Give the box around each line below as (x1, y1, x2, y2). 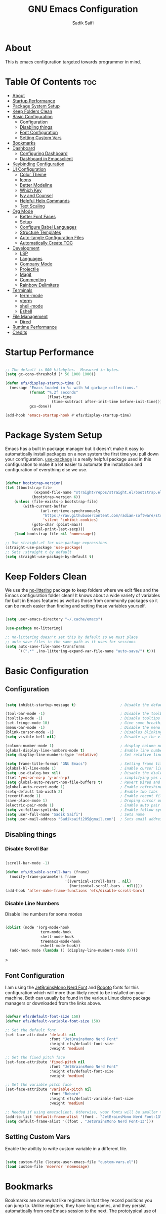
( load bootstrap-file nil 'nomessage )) (14, 531, 96, 536)
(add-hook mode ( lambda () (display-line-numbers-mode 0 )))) (9, 948, 138, 953)
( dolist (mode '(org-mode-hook (5, 925, 70, 930)
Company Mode (19, 261, 53, 267)
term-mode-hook (40, 929, 72, 934)
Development (12, 245, 40, 251)
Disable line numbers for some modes (5, 911, 83, 917)
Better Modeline (19, 182, 53, 188)
